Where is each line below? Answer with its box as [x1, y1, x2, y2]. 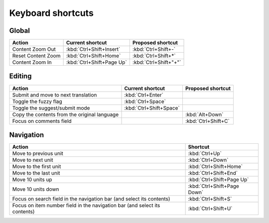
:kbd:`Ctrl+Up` [188, 150, 222, 157]
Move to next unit [12, 157, 53, 164]
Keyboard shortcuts [9, 7, 94, 18]
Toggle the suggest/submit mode [12, 105, 90, 111]
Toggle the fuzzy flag [12, 98, 62, 105]
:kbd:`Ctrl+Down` [188, 157, 229, 164]
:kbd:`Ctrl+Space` [124, 98, 166, 105]
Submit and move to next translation [12, 91, 97, 98]
